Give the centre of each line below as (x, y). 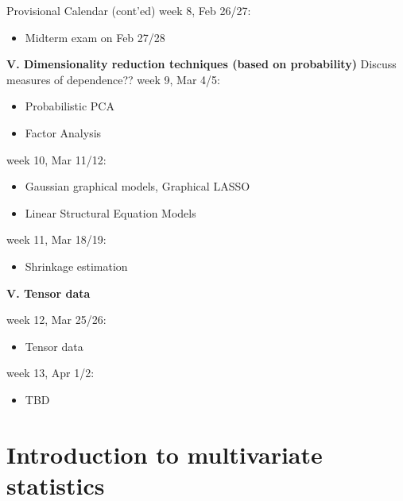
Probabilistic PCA (70, 106)
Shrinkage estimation (76, 266)
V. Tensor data (48, 293)
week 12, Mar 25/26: (56, 320)
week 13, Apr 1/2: (50, 373)
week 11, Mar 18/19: (56, 239)
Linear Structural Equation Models (110, 212)
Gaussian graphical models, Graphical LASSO (138, 186)
